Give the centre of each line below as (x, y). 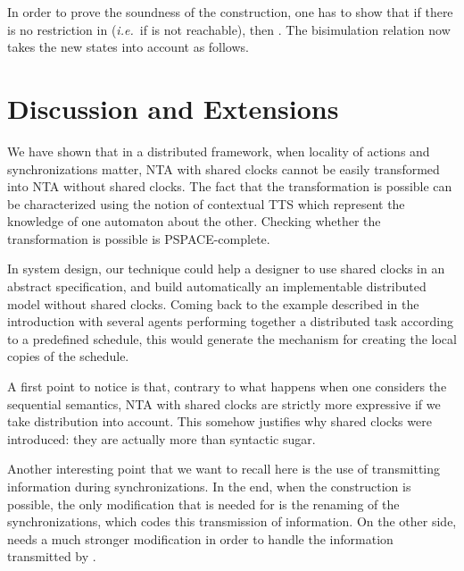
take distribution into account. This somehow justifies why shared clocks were (220, 421)
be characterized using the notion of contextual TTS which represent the (206, 203)
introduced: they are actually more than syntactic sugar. (162, 438)
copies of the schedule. (68, 356)
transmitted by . (52, 556)
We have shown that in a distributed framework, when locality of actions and (219, 151)
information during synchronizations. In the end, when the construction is (209, 486)
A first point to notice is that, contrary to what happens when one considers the (227, 386)
